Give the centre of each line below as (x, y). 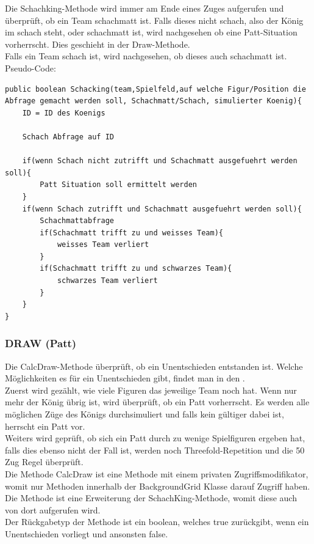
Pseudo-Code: (30, 68)
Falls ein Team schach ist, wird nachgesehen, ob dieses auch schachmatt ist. (146, 56)
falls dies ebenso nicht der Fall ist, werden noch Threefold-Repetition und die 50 (155, 450)
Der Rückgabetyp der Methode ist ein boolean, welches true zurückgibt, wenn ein (157, 522)
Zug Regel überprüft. (44, 462)
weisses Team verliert (103, 245)
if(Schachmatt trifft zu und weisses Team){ (131, 233)
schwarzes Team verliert (107, 281)
